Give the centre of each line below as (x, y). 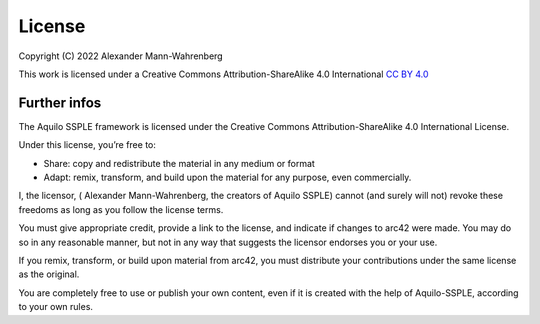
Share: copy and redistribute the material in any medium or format (179, 163)
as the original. (49, 274)
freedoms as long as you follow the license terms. (121, 209)
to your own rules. (56, 307)
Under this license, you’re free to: (87, 145)
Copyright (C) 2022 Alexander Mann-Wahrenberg (121, 56)
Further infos (60, 102)
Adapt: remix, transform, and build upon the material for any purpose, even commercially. (227, 177)
